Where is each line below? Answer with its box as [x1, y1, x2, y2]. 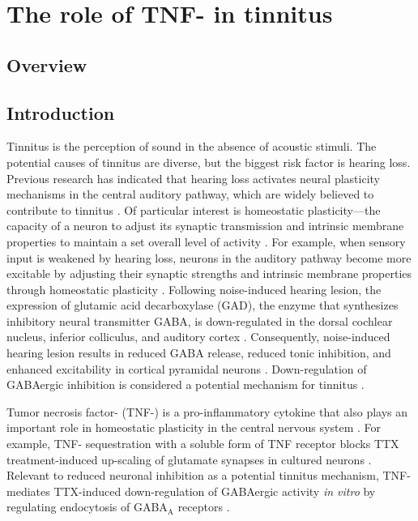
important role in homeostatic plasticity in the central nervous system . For [6, 419, 381, 436]
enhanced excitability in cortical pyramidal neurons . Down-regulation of [6, 360, 367, 377]
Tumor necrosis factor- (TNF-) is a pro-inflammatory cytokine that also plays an [6, 403, 408, 420]
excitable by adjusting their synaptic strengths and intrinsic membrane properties [6, 265, 412, 282]
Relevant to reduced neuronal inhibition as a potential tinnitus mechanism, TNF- [6, 467, 411, 484]
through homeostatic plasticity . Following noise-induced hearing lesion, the [6, 280, 382, 297]
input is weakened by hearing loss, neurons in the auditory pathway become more [6, 249, 412, 266]
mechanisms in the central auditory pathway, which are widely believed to [6, 186, 374, 203]
